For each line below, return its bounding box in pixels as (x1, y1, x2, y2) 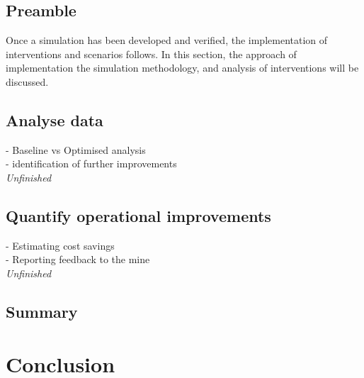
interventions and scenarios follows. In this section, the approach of (6, 46, 297, 61)
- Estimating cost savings (6, 238, 115, 252)
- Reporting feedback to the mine (6, 252, 150, 267)
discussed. (6, 74, 49, 89)
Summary (6, 300, 78, 322)
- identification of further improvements (6, 156, 177, 171)
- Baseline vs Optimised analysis (6, 142, 146, 157)
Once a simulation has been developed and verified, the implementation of (6, 33, 328, 48)
